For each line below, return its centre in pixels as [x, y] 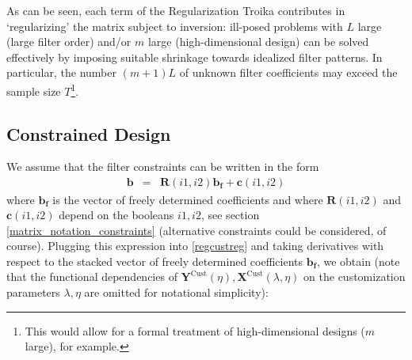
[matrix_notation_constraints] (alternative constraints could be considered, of [196, 230]
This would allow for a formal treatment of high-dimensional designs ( [195, 330]
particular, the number [61, 72]
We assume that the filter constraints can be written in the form [163, 167]
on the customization [355, 277]
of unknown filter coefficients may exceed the [288, 72]
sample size [34, 91]
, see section [230, 215]
